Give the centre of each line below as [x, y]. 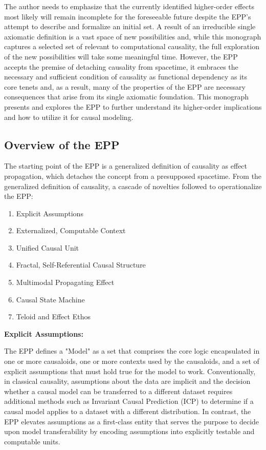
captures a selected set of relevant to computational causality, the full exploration [132, 46]
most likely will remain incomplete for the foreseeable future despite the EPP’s [128, 16]
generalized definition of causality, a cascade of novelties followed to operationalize [133, 186]
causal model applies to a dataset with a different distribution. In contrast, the [128, 411]
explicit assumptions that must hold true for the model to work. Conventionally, [130, 371]
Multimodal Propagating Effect [65, 282]
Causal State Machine [50, 299]
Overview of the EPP [62, 144]
